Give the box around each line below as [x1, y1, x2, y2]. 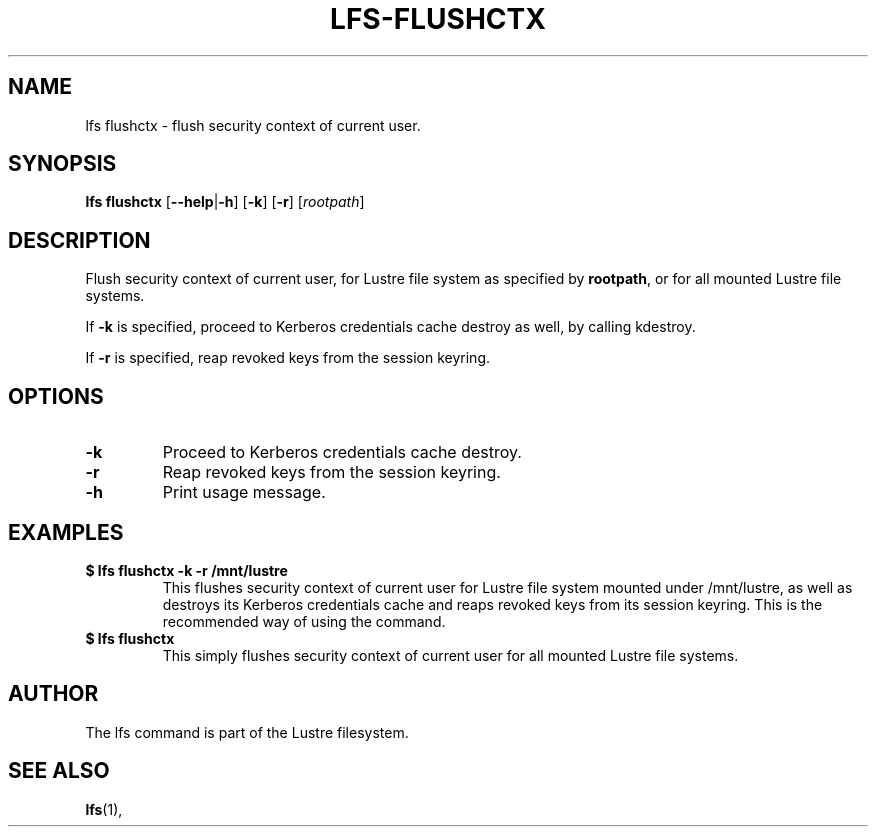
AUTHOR [8, 681, 99, 707]
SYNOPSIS [8, 151, 117, 177]
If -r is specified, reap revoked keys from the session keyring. [85, 349, 491, 367]
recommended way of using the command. [162, 612, 446, 630]
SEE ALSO [8, 758, 110, 784]
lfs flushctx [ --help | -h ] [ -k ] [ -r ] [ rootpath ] [85, 193, 365, 211]
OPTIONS [8, 383, 104, 409]
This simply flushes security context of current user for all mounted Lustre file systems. [162, 646, 739, 664]
